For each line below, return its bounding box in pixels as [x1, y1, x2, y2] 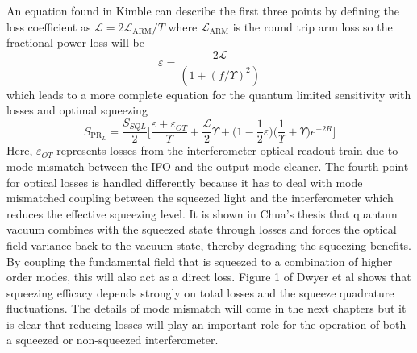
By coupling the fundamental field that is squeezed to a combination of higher [6, 252, 393, 269]
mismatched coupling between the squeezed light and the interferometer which [6, 189, 394, 206]
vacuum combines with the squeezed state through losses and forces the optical [6, 221, 397, 238]
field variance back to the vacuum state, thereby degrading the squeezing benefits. [6, 236, 411, 253]
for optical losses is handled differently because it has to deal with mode [6, 173, 363, 190]
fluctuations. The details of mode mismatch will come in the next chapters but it [6, 300, 407, 317]
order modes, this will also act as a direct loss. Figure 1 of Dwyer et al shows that [6, 268, 411, 285]
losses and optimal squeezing [6, 102, 148, 118]
